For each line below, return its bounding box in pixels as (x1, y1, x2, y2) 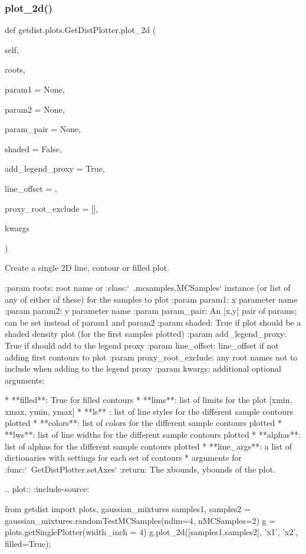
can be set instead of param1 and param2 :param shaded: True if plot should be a (5, 316, 301, 328)
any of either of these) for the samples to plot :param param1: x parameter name (5, 293, 298, 305)
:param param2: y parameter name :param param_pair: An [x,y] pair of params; (5, 304, 297, 317)
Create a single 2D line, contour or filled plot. (5, 261, 169, 274)
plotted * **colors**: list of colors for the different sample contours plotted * (5, 417, 282, 429)
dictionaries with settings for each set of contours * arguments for (5, 451, 242, 464)
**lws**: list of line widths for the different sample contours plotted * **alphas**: (5, 428, 301, 441)
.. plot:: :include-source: (5, 483, 90, 495)
